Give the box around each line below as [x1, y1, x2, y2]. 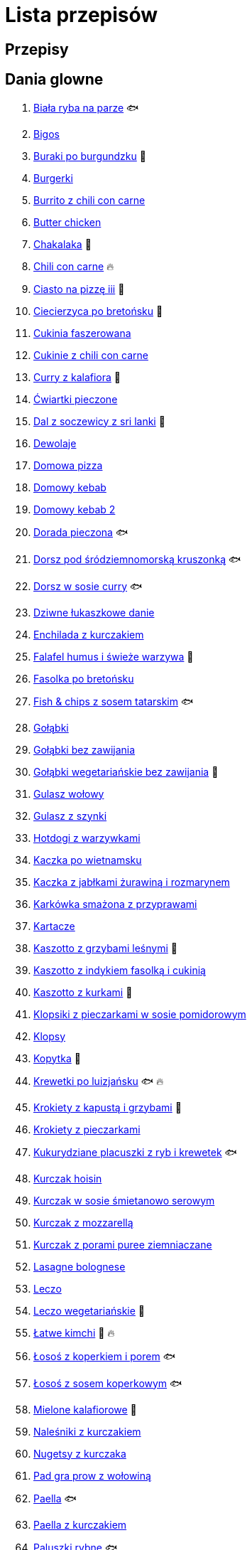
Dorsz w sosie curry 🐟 [33, 579, 143, 592]
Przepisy [5, 40, 69, 58]
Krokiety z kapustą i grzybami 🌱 [33, 1101, 182, 1113]
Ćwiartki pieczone [33, 392, 118, 405]
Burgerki [33, 171, 73, 184]
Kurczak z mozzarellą [33, 1216, 133, 1229]
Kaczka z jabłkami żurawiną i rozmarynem [33, 875, 230, 888]
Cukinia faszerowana [33, 326, 131, 339]
